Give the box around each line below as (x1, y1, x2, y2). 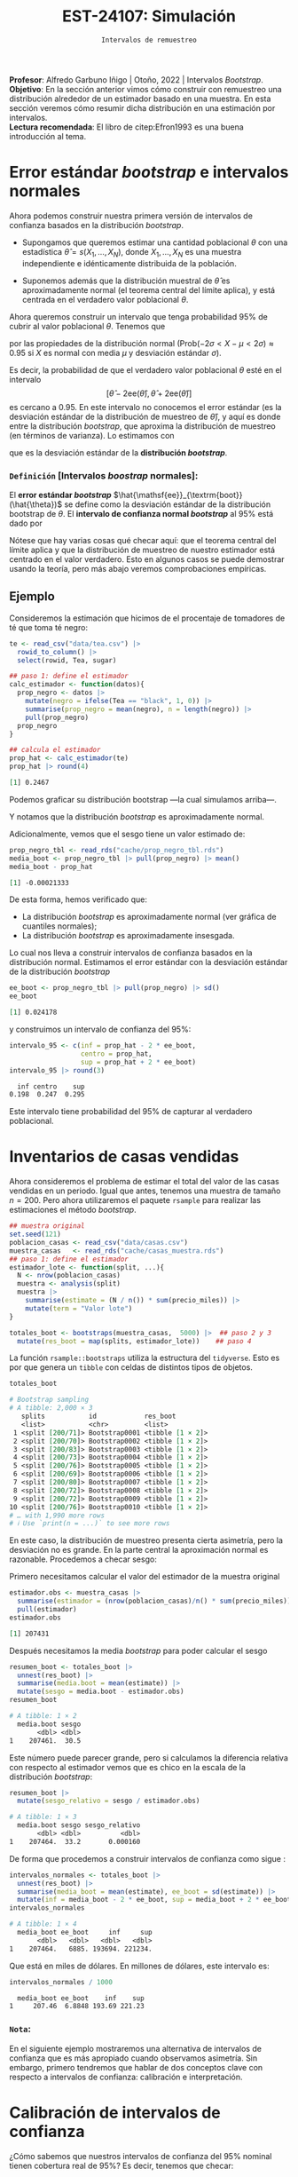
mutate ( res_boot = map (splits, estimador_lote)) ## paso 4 (17, 1336, 252, 1346)
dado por (9, 518, 43, 528)
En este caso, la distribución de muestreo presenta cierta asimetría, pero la (9, 1535, 284, 1546)
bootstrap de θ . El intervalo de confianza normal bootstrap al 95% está (9, 508, 274, 519)
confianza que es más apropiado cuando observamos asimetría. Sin (9, 2053, 258, 2063)
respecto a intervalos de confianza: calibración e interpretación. (9, 2071, 243, 2082)
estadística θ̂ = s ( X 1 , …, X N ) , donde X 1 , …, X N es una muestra (21, 246, 242, 259)
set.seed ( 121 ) (9, 1230, 62, 1239)
